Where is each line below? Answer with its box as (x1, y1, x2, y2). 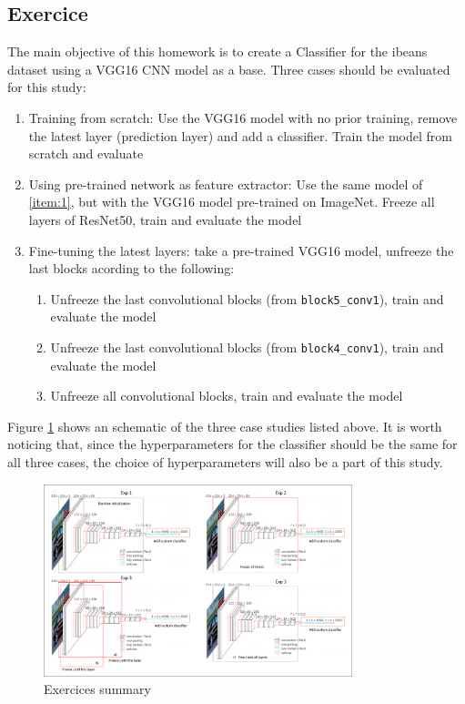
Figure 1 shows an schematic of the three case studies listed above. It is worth (7, 416, 442, 435)
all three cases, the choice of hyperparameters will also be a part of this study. (7, 453, 443, 472)
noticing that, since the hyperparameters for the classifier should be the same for (7, 434, 458, 454)
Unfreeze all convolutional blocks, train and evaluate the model (50, 386, 403, 405)
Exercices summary (44, 679, 151, 699)
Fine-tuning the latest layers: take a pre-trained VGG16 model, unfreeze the (28, 240, 454, 260)
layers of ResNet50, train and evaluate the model (28, 209, 302, 229)
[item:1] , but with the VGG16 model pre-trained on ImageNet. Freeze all (28, 192, 435, 211)
